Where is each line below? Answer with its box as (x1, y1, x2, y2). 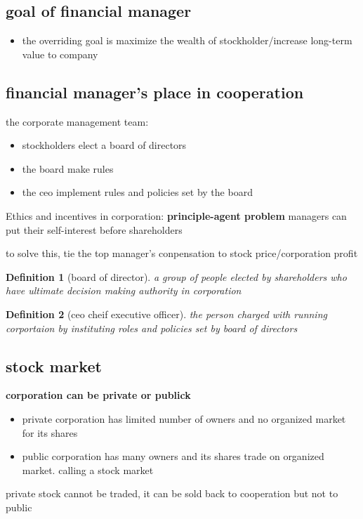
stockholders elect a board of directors (22, 138, 187, 152)
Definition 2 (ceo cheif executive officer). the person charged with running (6, 306, 327, 321)
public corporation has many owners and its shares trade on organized (22, 449, 324, 464)
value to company (22, 46, 98, 61)
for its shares (22, 425, 78, 440)
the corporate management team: (6, 114, 149, 129)
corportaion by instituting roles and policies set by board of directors (6, 320, 298, 335)
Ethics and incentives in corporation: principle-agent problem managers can (6, 208, 347, 223)
